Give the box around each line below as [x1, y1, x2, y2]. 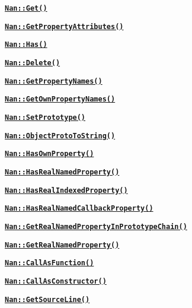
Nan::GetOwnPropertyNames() [5, 95, 116, 104]
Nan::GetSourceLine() [5, 295, 90, 304]
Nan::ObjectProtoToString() [5, 131, 116, 140]
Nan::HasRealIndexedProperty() [5, 186, 128, 195]
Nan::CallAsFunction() [5, 259, 94, 268]
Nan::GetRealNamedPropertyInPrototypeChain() [5, 222, 187, 231]
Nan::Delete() [5, 58, 60, 67]
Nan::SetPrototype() [5, 113, 86, 122]
